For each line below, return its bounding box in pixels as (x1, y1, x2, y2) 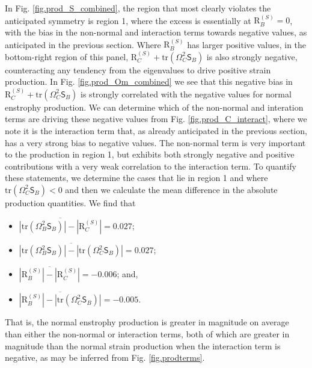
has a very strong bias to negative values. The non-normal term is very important (5, 136, 306, 149)
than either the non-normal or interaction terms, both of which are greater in (5, 328, 290, 340)
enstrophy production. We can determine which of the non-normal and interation (5, 100, 304, 113)
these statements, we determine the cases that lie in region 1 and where (5, 171, 268, 184)
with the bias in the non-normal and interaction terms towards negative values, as (5, 26, 307, 38)
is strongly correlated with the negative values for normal (81, 87, 292, 100)
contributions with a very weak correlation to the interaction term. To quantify (5, 159, 296, 172)
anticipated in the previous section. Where (5, 38, 161, 51)
